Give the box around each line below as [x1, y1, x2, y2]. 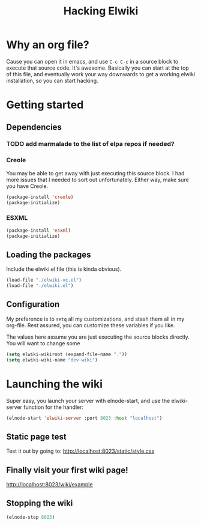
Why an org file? [6, 38, 89, 52]
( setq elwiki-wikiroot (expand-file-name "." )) [6, 351, 128, 357]
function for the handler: [23, 404, 84, 411]
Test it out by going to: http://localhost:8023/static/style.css [6, 447, 155, 455]
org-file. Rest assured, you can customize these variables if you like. [6, 321, 175, 328]
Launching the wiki [6, 377, 103, 391]
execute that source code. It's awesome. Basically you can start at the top [6, 64, 189, 71]
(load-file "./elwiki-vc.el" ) [6, 277, 82, 283]
